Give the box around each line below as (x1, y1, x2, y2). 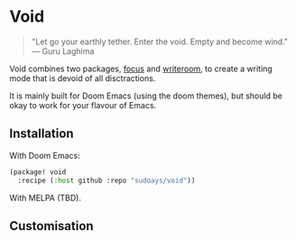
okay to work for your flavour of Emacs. (9, 99, 157, 110)
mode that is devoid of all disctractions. (9, 72, 156, 83)
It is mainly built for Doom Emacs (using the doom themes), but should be (9, 90, 282, 101)
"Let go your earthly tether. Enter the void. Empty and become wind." (31, 36, 289, 47)
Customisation (9, 218, 94, 234)
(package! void (9, 167, 67, 177)
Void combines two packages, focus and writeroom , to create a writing (9, 63, 273, 74)
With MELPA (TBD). (9, 192, 82, 203)
